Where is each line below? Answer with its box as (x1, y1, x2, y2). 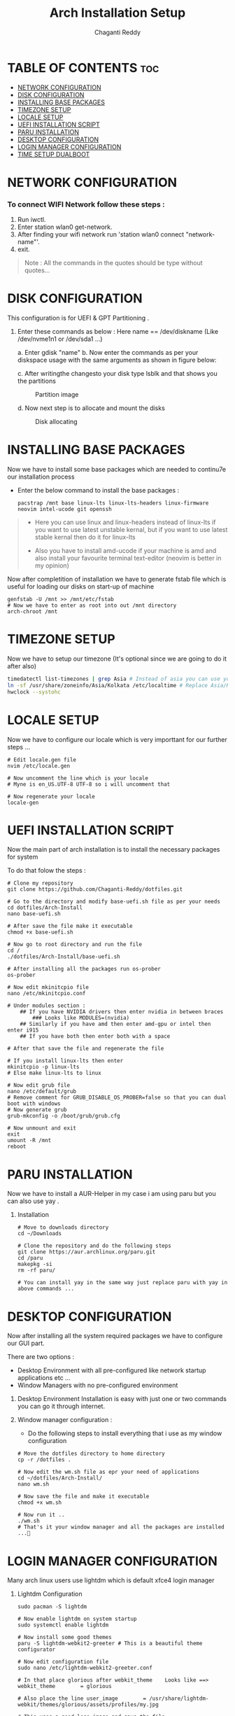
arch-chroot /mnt (7, 608, 58, 615)
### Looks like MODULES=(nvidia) (32, 1015, 130, 1022)
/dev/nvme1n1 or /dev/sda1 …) (17, 335, 103, 344)
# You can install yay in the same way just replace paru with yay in (17, 1279, 228, 1286)
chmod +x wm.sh (17, 1499, 62, 1506)
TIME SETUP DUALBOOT (17, 150, 90, 158)
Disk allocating (34, 418, 78, 426)
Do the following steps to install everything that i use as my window (27, 1429, 222, 1437)
